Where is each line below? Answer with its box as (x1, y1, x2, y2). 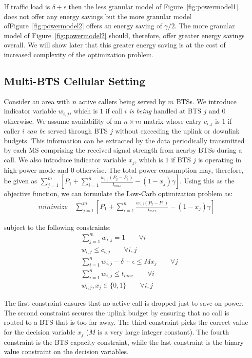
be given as (4, 176, 38, 186)
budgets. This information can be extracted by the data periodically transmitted (4, 135, 245, 145)
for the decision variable (4, 327, 76, 337)
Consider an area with (4, 96, 70, 106)
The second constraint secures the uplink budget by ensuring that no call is (4, 307, 229, 317)
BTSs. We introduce (176, 96, 237, 106)
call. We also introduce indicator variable (4, 155, 127, 165)
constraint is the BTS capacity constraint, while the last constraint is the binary (4, 336, 244, 347)
